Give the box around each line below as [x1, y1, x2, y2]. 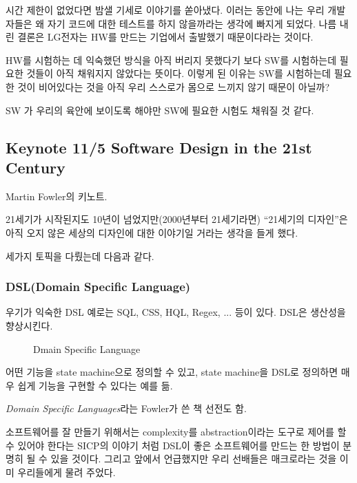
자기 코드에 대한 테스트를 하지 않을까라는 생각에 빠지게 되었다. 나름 [47, 16, 337, 30]
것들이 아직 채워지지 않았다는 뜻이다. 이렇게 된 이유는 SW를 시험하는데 [26, 66, 331, 80]
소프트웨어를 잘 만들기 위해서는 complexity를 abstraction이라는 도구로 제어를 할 [6, 424, 347, 438]
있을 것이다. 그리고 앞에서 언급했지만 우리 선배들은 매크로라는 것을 [50, 451, 337, 466]
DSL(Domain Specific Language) [6, 278, 191, 295]
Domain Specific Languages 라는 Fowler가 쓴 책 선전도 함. [6, 401, 247, 416]
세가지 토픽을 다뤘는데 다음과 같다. [6, 248, 154, 263]
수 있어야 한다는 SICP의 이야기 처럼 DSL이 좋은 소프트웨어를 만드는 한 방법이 [6, 438, 340, 452]
